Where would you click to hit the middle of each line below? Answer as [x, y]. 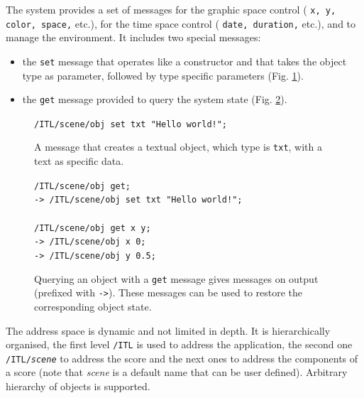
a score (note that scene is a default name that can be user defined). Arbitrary [177, 372]
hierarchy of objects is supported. [78, 386]
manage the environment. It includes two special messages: [133, 37]
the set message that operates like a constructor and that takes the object [184, 61]
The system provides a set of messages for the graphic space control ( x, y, [171, 9]
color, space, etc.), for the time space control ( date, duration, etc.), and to [181, 23]
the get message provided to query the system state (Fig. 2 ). [155, 99]
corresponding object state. [93, 306]
